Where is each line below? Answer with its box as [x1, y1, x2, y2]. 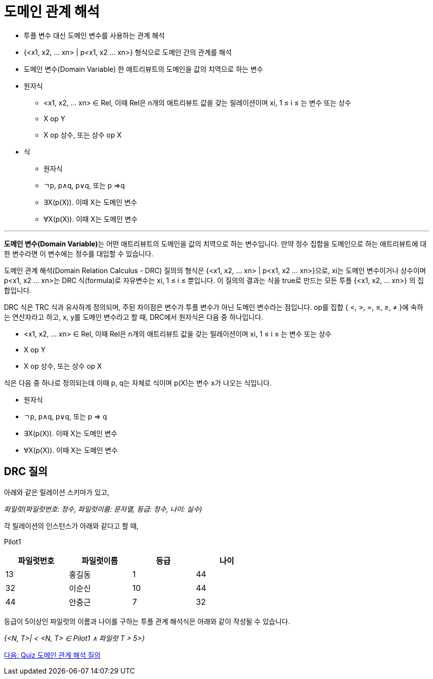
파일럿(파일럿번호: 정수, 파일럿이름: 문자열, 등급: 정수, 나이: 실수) [4, 504, 202, 513]
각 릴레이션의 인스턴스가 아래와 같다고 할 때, [4, 521, 139, 530]
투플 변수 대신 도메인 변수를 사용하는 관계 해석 [24, 31, 165, 40]
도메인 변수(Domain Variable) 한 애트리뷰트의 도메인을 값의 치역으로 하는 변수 [24, 64, 263, 73]
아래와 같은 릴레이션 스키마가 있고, [4, 487, 109, 496]
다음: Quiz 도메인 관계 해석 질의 [4, 650, 101, 659]
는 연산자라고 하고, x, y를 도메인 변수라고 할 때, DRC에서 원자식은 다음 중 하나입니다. [4, 312, 263, 321]
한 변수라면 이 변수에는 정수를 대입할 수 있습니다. [4, 249, 154, 258]
